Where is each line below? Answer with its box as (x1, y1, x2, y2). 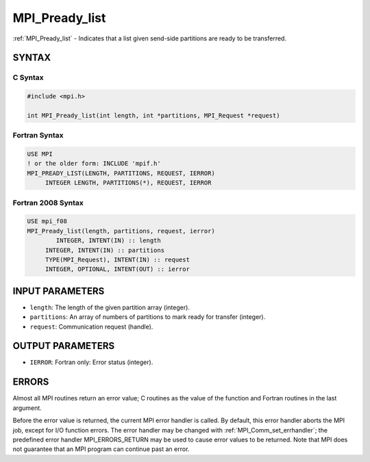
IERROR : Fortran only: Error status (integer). (29, 358, 153, 366)
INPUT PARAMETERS (12, 285, 105, 297)
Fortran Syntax (12, 131, 64, 140)
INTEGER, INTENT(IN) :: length (56, 237, 161, 244)
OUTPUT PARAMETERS (12, 340, 115, 352)
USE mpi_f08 (27, 218, 68, 225)
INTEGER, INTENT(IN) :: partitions (45, 246, 164, 254)
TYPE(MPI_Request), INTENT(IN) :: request (45, 255, 190, 264)
